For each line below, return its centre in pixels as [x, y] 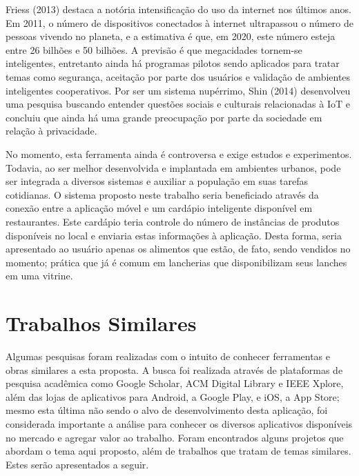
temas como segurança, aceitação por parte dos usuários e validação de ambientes [178, 76]
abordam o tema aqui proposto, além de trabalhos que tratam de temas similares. [178, 451]
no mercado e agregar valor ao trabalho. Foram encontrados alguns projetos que [175, 437]
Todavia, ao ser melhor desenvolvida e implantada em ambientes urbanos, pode [173, 167]
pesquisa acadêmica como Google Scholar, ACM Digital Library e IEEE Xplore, [175, 383]
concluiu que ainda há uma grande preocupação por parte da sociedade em [164, 117]
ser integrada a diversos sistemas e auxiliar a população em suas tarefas [157, 181]
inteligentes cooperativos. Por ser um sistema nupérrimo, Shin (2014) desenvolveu [178, 90]
